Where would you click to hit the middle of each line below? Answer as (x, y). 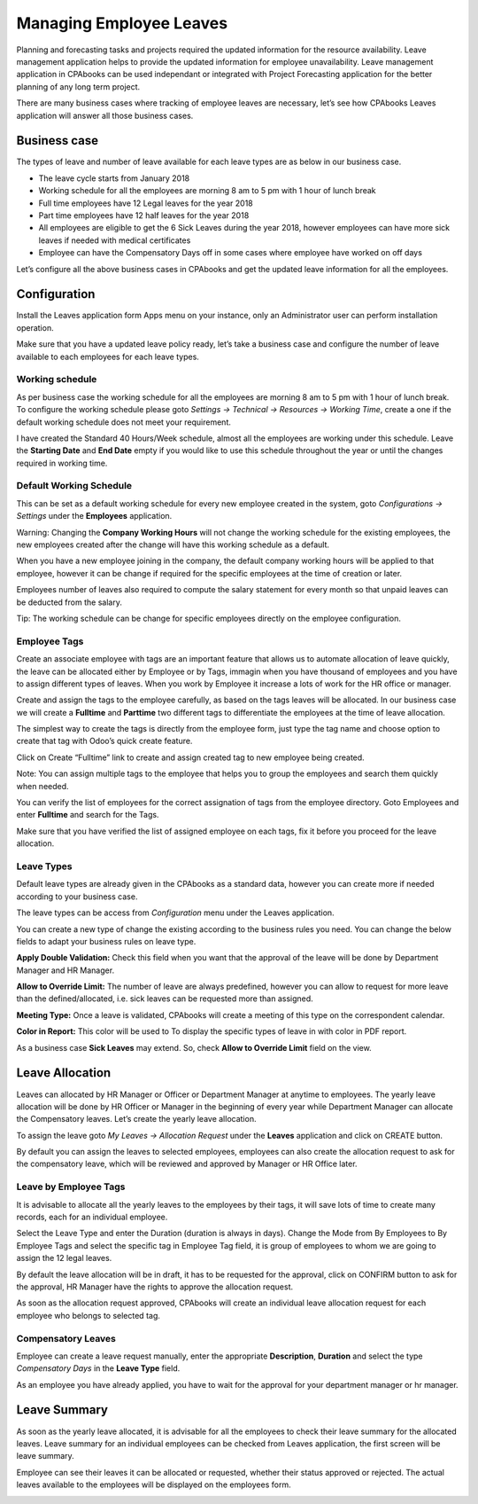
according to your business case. (77, 897)
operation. (35, 327)
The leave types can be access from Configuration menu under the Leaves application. (176, 913)
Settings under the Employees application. (94, 516)
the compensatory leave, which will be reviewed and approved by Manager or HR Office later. (187, 1164)
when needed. (43, 786)
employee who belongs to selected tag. (89, 1315)
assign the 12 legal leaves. (64, 1258)
